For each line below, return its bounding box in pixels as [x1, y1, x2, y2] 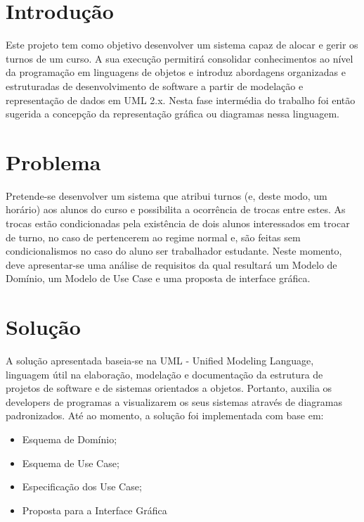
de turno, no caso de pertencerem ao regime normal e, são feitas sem [6, 229, 301, 244]
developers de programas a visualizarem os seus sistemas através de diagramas [6, 394, 342, 409]
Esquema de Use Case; [22, 455, 119, 470]
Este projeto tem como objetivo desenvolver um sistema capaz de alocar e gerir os [6, 37, 358, 52]
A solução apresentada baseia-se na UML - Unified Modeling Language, [6, 353, 314, 368]
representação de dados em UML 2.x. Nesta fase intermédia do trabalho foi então [6, 92, 356, 107]
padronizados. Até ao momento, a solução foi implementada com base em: [6, 408, 324, 423]
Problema [6, 147, 101, 176]
